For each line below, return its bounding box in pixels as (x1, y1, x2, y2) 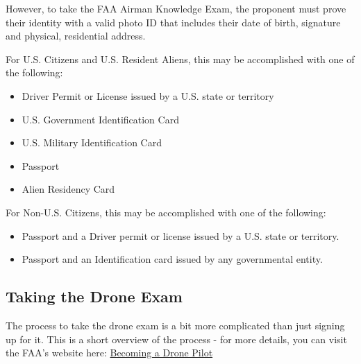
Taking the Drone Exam (6, 286, 183, 307)
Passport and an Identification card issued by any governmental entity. (22, 252, 323, 266)
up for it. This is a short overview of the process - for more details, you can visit (6, 331, 347, 346)
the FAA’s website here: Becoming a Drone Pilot (6, 345, 213, 360)
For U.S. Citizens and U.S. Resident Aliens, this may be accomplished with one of (6, 51, 355, 66)
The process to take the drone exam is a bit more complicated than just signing (6, 318, 345, 332)
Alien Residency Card (22, 182, 115, 196)
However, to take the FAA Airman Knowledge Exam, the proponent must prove (6, 1, 346, 15)
